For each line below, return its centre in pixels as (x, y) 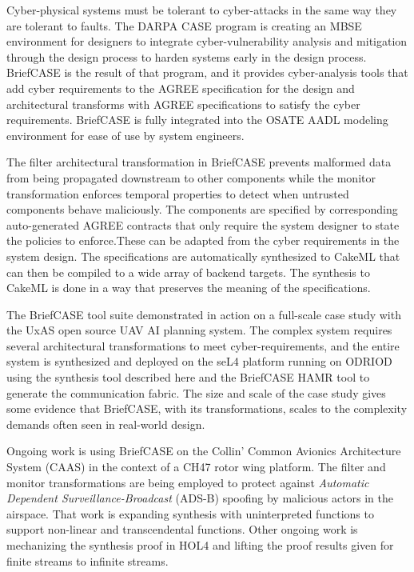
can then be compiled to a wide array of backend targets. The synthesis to (188, 272)
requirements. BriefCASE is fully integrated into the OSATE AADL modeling (197, 120)
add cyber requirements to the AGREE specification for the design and (181, 88)
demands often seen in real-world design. (106, 424)
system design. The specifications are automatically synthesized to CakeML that (203, 256)
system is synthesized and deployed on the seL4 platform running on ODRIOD (199, 361)
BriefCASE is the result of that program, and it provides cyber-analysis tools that (207, 72)
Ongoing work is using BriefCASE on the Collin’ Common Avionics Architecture (204, 451)
